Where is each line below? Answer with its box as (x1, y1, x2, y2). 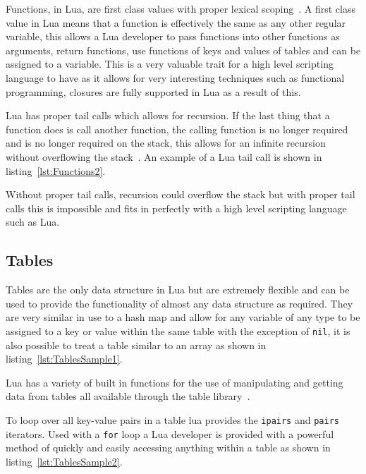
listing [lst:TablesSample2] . (6, 454, 123, 468)
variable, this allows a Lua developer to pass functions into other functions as (6, 29, 340, 44)
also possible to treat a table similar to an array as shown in (6, 337, 267, 352)
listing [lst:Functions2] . (6, 163, 106, 178)
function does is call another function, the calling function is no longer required (6, 121, 348, 136)
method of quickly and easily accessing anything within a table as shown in (6, 440, 331, 455)
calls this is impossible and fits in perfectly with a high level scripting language (6, 200, 347, 215)
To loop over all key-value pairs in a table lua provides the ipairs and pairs (6, 412, 339, 427)
